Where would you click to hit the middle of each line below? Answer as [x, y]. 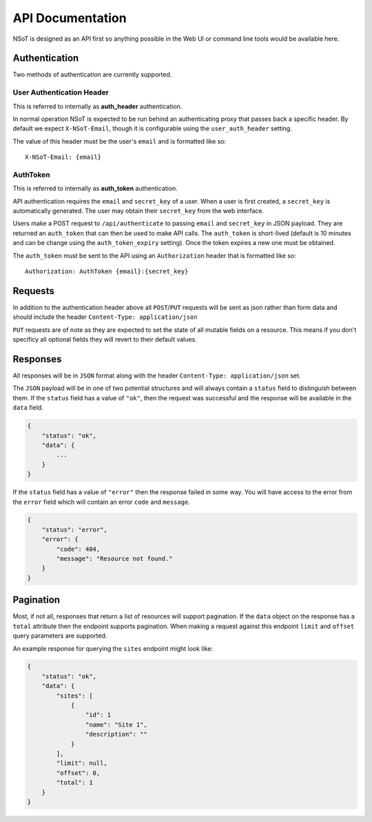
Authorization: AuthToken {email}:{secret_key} [107, 272]
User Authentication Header [61, 92]
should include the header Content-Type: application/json [105, 317]
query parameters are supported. [60, 636]
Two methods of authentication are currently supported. [92, 75]
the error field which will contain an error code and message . [102, 502]
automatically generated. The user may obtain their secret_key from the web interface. [138, 211]
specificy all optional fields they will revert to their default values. [105, 340]
